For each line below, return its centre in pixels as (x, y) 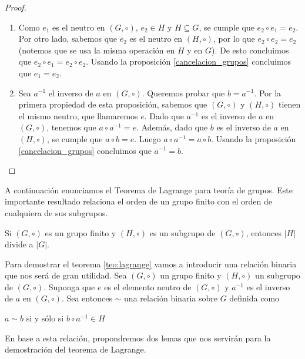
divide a (19, 244)
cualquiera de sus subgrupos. (56, 212)
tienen (290, 104)
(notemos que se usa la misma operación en (97, 50)
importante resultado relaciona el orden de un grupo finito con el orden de (138, 201)
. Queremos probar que (183, 93)
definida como (254, 298)
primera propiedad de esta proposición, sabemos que (113, 104)
